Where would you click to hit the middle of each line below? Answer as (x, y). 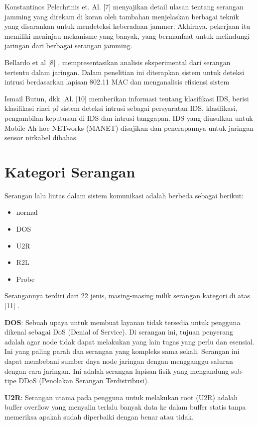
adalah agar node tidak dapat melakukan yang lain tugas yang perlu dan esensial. (129, 341)
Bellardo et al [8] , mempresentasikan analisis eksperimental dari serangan (118, 62)
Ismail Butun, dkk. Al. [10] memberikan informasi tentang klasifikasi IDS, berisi (127, 98)
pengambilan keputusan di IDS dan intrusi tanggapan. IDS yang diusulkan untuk (129, 118)
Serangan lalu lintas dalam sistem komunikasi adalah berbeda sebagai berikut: (124, 195)
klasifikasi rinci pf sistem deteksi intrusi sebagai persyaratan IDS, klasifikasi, (121, 108)
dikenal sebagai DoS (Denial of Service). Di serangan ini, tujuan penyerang (119, 332)
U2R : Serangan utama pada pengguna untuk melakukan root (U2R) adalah (121, 397)
